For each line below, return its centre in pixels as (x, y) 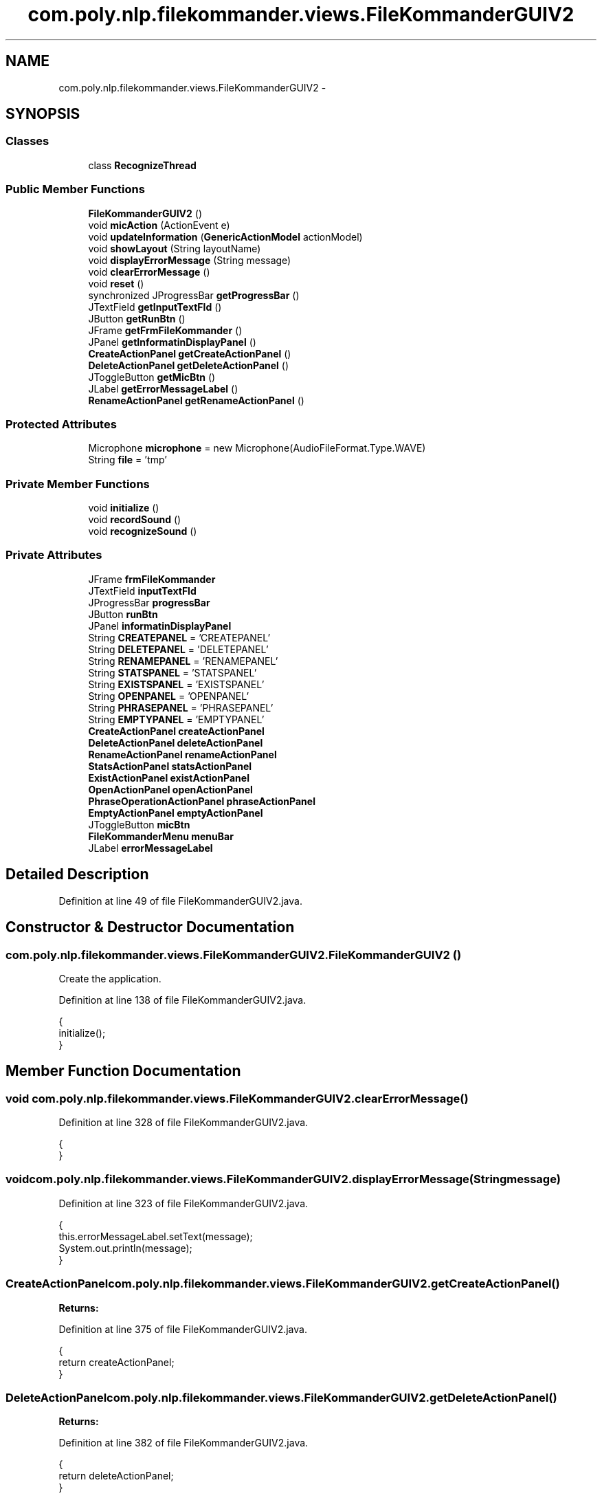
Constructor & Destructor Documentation (150, 927)
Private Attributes (54, 555)
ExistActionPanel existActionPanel (169, 778)
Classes (27, 141)
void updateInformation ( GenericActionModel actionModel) (225, 236)
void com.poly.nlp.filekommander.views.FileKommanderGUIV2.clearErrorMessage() (237, 1098)
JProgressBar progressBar (149, 602)
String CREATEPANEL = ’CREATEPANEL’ (179, 637)
